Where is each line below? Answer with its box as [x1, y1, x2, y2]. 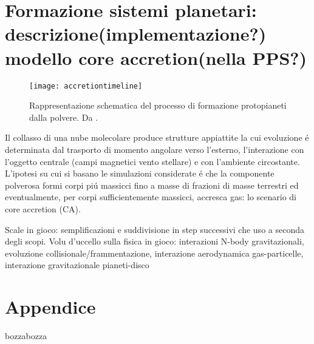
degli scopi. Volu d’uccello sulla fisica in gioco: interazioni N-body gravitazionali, [5, 235, 304, 248]
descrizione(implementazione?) [5, 21, 267, 46]
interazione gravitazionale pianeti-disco [5, 258, 149, 271]
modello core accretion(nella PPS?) [5, 45, 307, 70]
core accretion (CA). [5, 202, 81, 215]
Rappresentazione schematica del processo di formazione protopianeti [29, 99, 287, 112]
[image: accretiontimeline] [29, 81, 143, 90]
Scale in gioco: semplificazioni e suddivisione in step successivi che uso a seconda [5, 223, 304, 235]
